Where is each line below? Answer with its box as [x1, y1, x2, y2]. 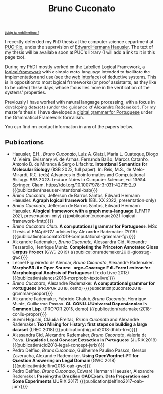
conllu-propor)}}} [12, 311, 47, 317]
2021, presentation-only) [12, 213, 62, 219]
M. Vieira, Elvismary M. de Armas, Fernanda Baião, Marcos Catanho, [12, 156, 149, 162]
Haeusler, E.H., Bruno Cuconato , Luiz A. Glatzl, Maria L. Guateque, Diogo [12, 151, 158, 157]
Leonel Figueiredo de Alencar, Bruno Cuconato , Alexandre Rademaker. [12, 260, 154, 265]
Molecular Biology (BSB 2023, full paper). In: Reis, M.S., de [12, 166, 132, 172]
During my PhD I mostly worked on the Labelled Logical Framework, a [5, 64, 145, 70]
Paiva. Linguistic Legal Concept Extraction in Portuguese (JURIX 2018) [12, 337, 157, 343]
